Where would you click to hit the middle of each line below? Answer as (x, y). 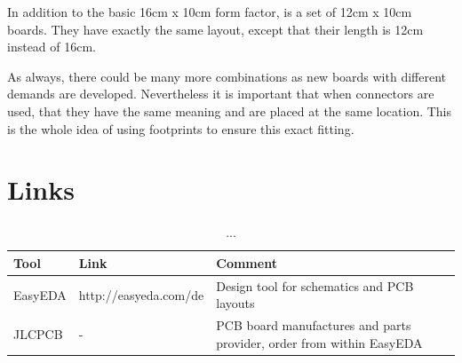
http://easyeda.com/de (141, 294)
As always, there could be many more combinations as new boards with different (227, 76)
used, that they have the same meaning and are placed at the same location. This (230, 110)
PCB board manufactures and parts (314, 325)
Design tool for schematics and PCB (315, 285)
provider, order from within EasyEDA (319, 342)
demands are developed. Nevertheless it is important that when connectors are (221, 94)
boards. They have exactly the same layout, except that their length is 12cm (215, 29)
